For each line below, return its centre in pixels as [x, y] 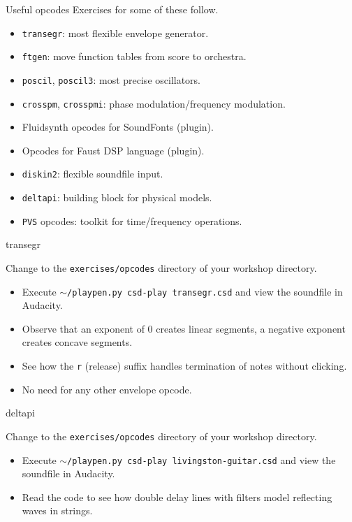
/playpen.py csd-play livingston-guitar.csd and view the [201, 459]
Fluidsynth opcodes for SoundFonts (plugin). [118, 127]
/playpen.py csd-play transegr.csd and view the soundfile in [205, 291]
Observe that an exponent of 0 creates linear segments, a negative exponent [184, 328]
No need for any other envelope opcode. [107, 389]
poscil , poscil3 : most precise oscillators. [111, 79]
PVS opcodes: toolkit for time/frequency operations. [132, 220]
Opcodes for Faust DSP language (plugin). [113, 150]
